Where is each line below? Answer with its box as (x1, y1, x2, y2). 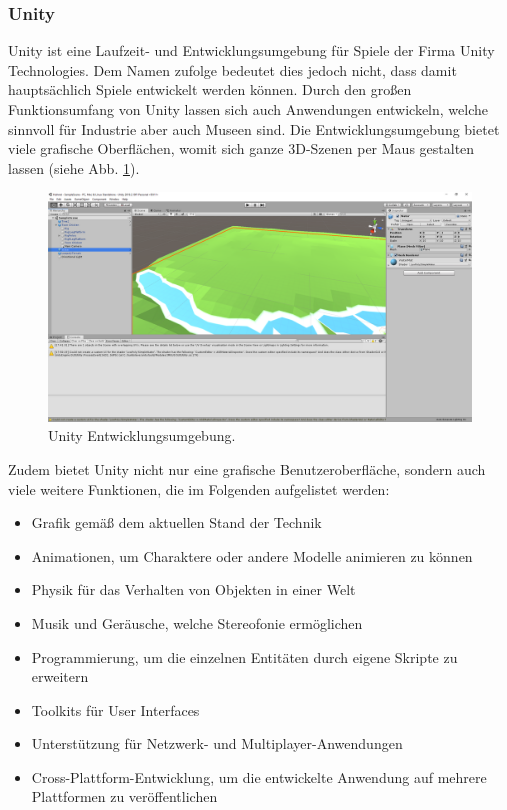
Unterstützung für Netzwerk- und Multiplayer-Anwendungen (31, 733, 403, 754)
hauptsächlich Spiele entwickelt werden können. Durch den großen (8, 79, 412, 100)
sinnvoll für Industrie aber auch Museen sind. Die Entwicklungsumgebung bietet (8, 118, 500, 139)
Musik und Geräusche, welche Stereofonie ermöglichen (31, 612, 363, 633)
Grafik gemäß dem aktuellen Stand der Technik (31, 512, 322, 533)
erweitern (31, 666, 89, 687)
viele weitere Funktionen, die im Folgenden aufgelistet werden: (8, 478, 390, 499)
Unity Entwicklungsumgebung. (48, 425, 236, 446)
